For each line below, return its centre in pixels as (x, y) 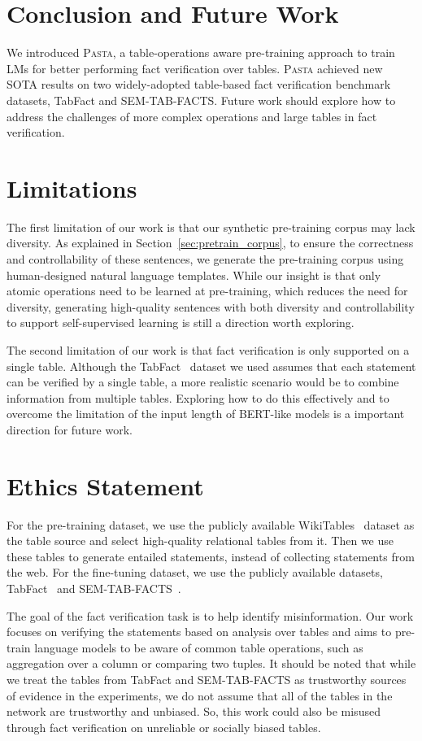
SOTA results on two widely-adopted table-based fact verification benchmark (199, 84)
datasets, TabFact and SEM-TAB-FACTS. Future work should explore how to (201, 100)
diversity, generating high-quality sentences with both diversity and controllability (211, 306)
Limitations (72, 187)
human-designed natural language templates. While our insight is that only (194, 275)
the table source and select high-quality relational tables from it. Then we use (200, 540)
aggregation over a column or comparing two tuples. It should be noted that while (211, 663)
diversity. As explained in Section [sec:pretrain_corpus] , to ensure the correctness (210, 243)
